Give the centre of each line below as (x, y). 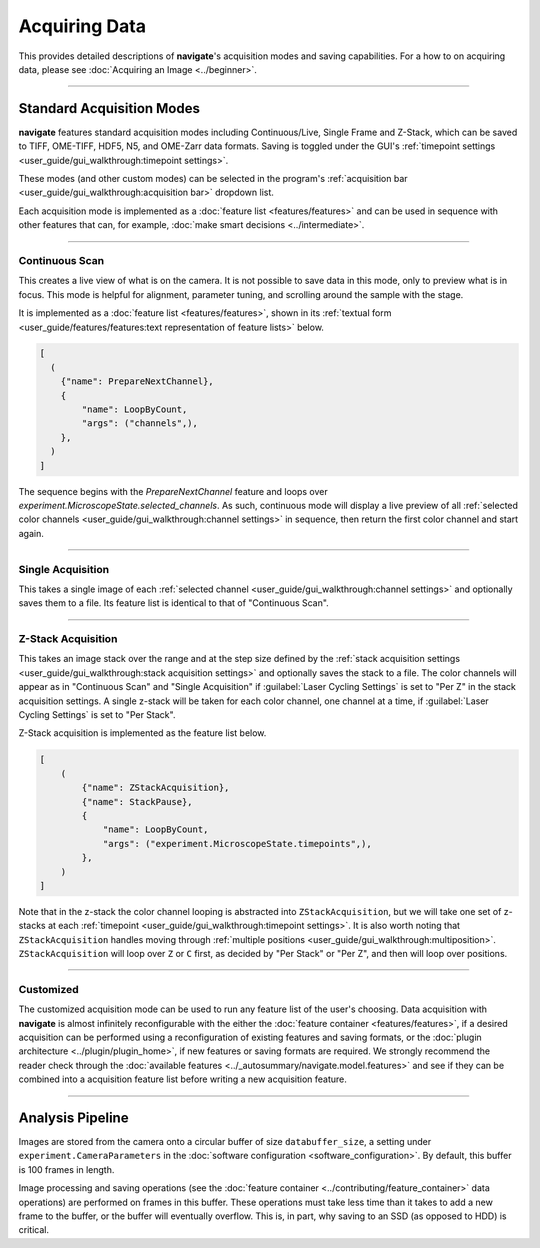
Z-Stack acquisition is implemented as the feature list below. (142, 733)
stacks (32, 926)
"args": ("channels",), (140, 423)
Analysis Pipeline (73, 1117)
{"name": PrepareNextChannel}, (137, 381)
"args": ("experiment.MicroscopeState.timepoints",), (237, 843)
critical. (34, 1230)
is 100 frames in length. (66, 1169)
